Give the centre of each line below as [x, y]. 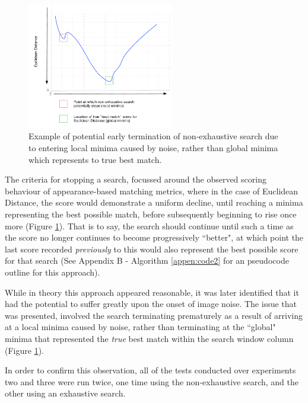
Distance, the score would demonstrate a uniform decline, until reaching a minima [154, 202]
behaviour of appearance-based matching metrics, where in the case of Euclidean [152, 191]
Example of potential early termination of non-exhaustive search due [153, 136]
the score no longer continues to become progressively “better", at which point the [154, 237]
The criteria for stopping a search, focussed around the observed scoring [136, 179]
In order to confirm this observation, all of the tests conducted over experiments [150, 370]
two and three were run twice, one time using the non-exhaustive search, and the [152, 381]
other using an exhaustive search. [65, 393]
